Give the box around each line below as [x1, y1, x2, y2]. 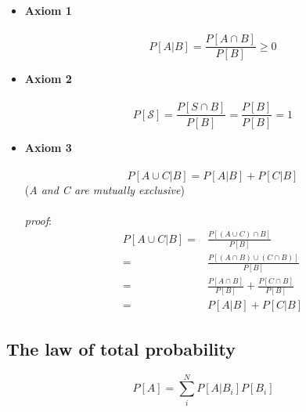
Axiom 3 [24, 139, 72, 155]
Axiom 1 [24, 2, 72, 18]
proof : [24, 211, 52, 228]
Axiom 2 [24, 70, 72, 87]
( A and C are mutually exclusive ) [24, 181, 185, 197]
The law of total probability [6, 336, 236, 360]
